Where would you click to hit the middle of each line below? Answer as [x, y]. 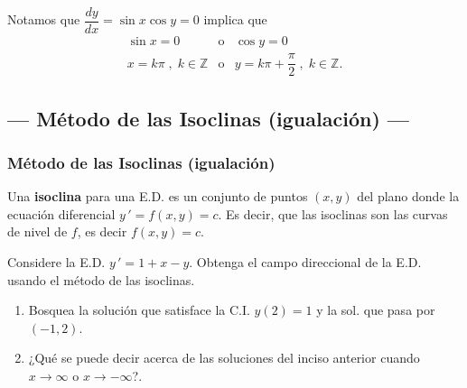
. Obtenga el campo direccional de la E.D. [305, 261]
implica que [235, 19]
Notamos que [44, 19]
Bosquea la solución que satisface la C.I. [139, 310]
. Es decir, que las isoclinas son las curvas [333, 213]
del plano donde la [408, 196]
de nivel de [37, 231]
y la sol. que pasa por [376, 310]
